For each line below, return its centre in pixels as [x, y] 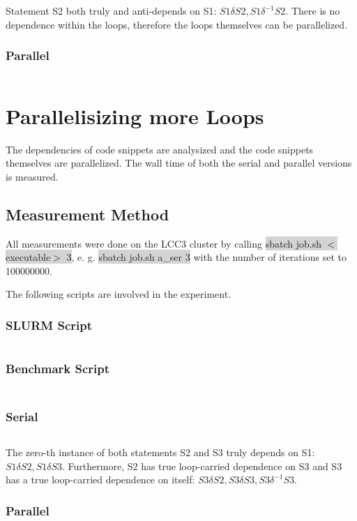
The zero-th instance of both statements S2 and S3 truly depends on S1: [160, 452]
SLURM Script [49, 325]
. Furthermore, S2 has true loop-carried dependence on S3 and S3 [202, 466]
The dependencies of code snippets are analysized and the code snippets [160, 149]
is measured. [32, 176]
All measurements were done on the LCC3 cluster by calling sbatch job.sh [164, 243]
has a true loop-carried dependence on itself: [100, 480]
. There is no [313, 10]
